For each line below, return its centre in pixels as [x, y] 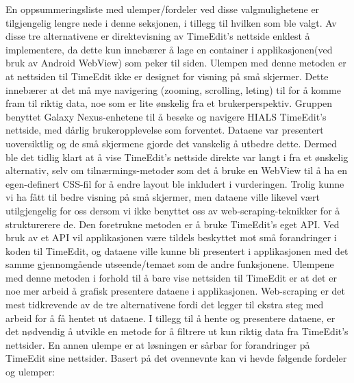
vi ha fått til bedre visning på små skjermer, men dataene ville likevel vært [163, 197]
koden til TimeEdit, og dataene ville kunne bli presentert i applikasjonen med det [177, 250]
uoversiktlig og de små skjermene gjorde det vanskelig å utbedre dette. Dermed [172, 143]
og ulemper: [30, 372]
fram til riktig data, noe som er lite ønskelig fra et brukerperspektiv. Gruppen [169, 103]
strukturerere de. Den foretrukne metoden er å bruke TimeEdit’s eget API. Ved [173, 224]
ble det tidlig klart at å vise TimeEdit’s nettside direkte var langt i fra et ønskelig [177, 157]
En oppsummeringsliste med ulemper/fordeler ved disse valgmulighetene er [163, 9]
